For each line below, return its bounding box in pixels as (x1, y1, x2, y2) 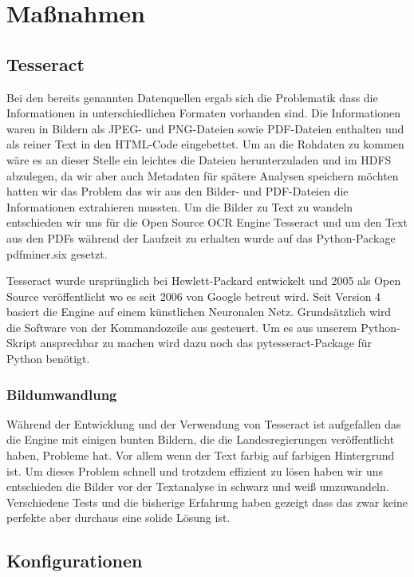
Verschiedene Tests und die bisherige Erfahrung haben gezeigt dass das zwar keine (6, 493, 408, 510)
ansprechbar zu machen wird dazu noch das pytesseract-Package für (40, 334, 373, 351)
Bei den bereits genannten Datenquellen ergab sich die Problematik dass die (6, 89, 378, 105)
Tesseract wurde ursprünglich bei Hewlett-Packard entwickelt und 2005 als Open (6, 272, 401, 289)
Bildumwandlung (6, 384, 117, 404)
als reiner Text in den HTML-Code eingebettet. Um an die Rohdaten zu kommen (6, 136, 404, 152)
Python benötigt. (6, 350, 90, 367)
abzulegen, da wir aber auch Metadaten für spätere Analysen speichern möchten (6, 167, 399, 184)
